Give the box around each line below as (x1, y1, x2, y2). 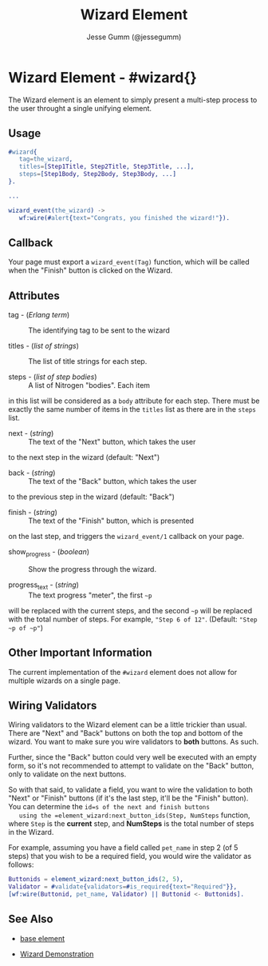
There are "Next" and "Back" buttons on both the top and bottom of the (8, 728, 243, 738)
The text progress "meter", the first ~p (28, 590, 152, 600)
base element (19, 933, 65, 943)
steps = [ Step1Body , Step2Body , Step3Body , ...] (18, 170, 177, 178)
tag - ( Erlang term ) (8, 310, 70, 320)
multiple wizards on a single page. (8, 676, 121, 685)
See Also (8, 912, 53, 926)
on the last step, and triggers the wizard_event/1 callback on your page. (8, 532, 245, 541)
